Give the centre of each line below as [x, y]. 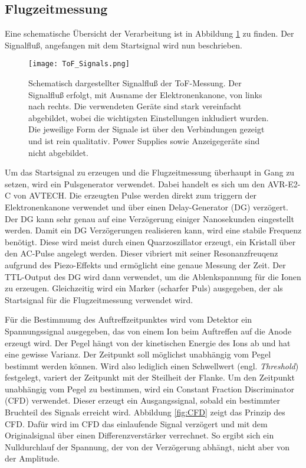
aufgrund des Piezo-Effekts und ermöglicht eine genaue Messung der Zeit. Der [145, 264]
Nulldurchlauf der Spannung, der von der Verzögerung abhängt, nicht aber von [147, 446]
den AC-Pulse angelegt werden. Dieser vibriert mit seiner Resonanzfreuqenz [142, 253]
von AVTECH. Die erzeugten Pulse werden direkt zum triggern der [135, 195]
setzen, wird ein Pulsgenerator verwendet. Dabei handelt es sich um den [135, 183]
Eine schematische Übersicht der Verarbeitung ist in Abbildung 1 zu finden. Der [149, 33]
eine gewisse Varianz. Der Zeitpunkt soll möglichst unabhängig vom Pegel [138, 354]
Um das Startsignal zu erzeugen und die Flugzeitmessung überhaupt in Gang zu [150, 172]
